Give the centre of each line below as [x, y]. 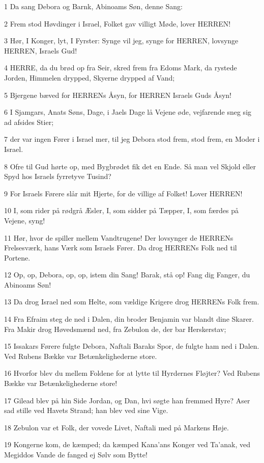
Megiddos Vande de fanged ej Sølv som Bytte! [76, 454]
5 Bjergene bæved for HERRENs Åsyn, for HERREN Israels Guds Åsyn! [118, 95]
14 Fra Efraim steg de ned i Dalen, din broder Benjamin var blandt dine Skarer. [129, 319]
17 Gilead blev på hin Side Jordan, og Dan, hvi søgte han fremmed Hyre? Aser [127, 400]
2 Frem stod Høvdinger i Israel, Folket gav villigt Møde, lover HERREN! [118, 23]
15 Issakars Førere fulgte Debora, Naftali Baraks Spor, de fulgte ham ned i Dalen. [132, 346]
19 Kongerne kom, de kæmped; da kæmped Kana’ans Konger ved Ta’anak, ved [127, 444]
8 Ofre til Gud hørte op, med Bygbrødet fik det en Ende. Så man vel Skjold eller [130, 166]
